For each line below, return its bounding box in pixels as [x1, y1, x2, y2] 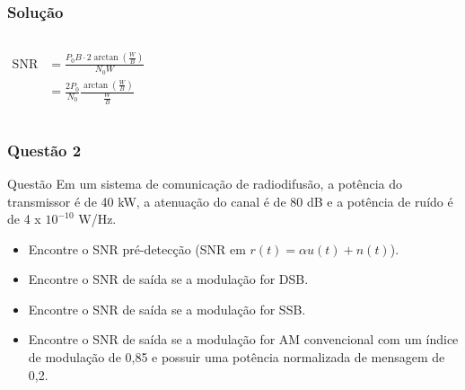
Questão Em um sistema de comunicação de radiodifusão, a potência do [7, 173, 402, 192]
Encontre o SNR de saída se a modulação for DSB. [28, 270, 309, 288]
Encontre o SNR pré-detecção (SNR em [28, 239, 246, 258]
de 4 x [7, 209, 41, 228]
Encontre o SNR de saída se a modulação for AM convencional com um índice [28, 330, 459, 349]
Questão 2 [7, 138, 82, 161]
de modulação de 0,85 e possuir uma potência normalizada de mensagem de [28, 348, 445, 367]
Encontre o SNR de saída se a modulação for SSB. [28, 299, 306, 318]
